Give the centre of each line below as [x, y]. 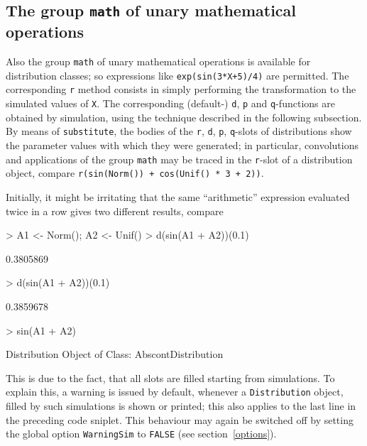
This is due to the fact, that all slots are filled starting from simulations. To [170, 377]
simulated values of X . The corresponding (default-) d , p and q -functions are [170, 103]
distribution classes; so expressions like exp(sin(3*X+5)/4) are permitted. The [177, 75]
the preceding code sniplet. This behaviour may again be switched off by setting [180, 419]
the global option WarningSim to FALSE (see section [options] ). [141, 434]
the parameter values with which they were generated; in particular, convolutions [182, 145]
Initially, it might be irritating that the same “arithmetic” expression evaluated [178, 196]
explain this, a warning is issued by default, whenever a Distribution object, [175, 392]
